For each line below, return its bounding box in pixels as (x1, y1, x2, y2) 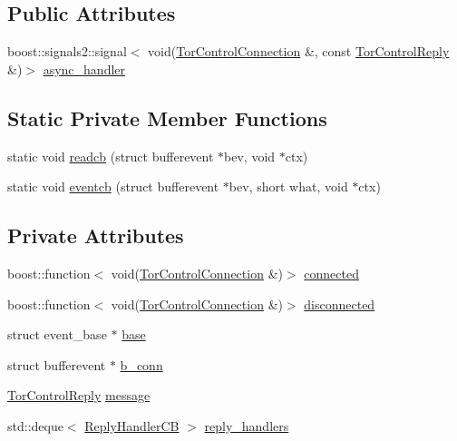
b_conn (120, 355, 163, 374)
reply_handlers (204, 416, 289, 435)
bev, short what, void (228, 177, 348, 196)
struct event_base (7, 325, 107, 344)
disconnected (304, 294, 375, 313)
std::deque (7, 416, 63, 435)
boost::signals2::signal (7, 42, 127, 61)
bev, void (224, 146, 276, 165)
